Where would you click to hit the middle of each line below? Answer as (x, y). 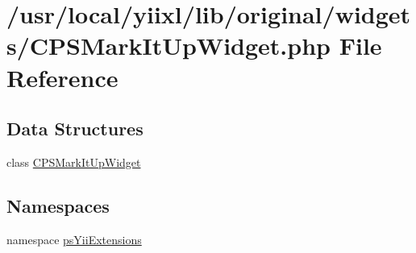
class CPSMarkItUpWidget (74, 162)
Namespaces (58, 205)
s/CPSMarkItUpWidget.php (168, 46)
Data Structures (75, 129)
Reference (62, 77)
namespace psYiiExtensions (74, 239)
